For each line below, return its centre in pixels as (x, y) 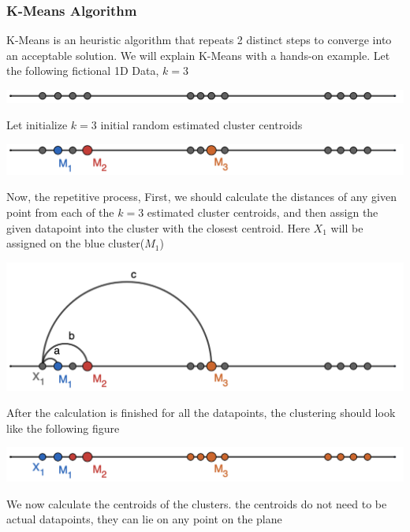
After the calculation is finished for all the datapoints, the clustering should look (201, 413)
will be (347, 227)
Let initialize (37, 125)
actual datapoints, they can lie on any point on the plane (144, 519)
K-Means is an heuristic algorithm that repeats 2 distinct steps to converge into (199, 40)
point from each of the (60, 212)
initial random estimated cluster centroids (201, 125)
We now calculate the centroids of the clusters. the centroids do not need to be (197, 503)
